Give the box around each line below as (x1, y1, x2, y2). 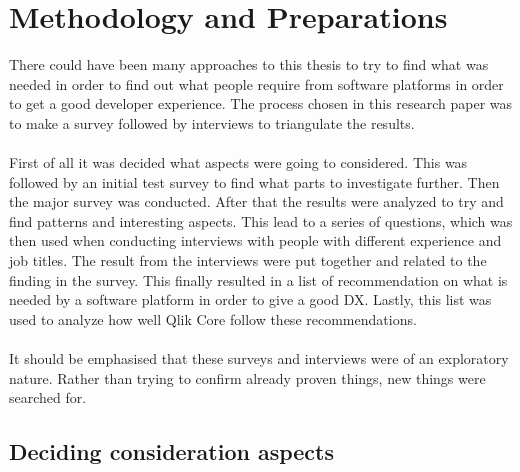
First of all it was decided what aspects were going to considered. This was (9, 152, 468, 173)
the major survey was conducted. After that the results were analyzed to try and (9, 191, 504, 212)
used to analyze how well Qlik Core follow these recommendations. (9, 308, 417, 329)
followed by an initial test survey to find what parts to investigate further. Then (9, 171, 500, 192)
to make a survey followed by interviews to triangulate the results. (9, 112, 415, 133)
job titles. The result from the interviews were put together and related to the (9, 250, 487, 271)
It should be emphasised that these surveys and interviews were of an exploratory (9, 348, 509, 369)
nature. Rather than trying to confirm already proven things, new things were (9, 367, 486, 388)
